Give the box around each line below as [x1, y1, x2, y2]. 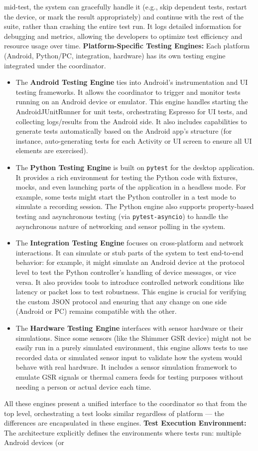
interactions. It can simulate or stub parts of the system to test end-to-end [15, 247, 244, 257]
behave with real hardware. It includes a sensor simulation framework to [15, 362, 237, 372]
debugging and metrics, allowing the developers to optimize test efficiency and [4, 30, 243, 41]
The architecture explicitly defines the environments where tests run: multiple [4, 427, 242, 438]
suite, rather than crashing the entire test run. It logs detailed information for [4, 21, 242, 31]
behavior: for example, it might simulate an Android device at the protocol [15, 257, 245, 267]
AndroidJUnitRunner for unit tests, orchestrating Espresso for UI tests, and [15, 106, 248, 116]
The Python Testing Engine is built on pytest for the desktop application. [15, 162, 255, 172]
